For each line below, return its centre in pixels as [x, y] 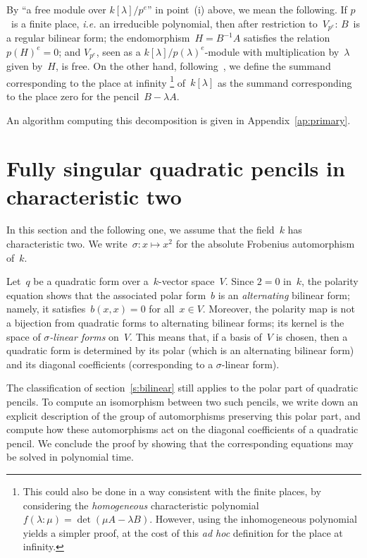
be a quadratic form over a [91, 281]
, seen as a [118, 51]
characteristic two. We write [67, 244]
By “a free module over [56, 9]
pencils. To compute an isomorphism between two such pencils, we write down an [182, 401]
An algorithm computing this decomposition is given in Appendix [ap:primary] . [179, 120]
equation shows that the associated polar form [106, 295]
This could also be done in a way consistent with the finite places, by [172, 491]
